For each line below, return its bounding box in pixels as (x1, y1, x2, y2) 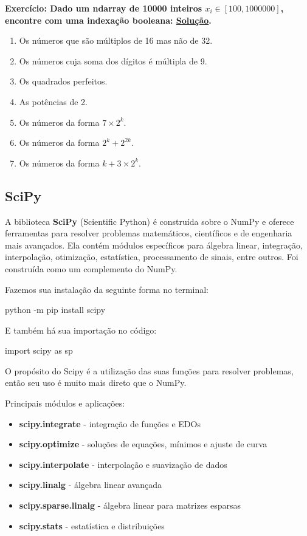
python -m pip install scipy (5, 303, 106, 316)
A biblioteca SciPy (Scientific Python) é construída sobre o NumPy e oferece (5, 215, 294, 227)
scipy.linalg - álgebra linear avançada (19, 478, 162, 491)
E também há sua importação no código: (5, 323, 157, 336)
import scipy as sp (5, 344, 73, 357)
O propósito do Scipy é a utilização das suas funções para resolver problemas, (5, 364, 294, 377)
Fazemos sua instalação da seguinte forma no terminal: (5, 283, 209, 295)
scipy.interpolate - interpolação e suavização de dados (19, 458, 227, 470)
